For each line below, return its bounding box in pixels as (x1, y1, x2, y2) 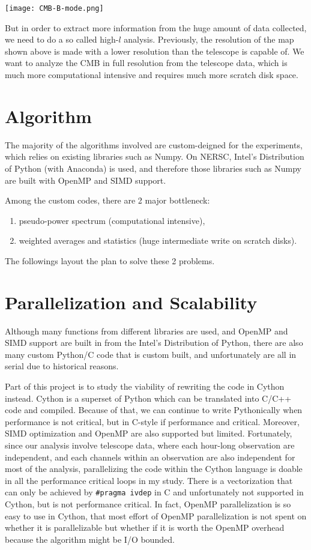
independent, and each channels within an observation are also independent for (5, 450, 295, 463)
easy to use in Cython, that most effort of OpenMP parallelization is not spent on (5, 509, 307, 522)
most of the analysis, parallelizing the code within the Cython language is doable (5, 462, 303, 475)
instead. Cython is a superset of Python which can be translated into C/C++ (5, 391, 292, 404)
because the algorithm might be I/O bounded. (5, 533, 175, 545)
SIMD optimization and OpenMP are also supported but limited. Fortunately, (5, 427, 292, 440)
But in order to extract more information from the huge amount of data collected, (5, 21, 307, 34)
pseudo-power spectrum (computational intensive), (19, 214, 205, 226)
